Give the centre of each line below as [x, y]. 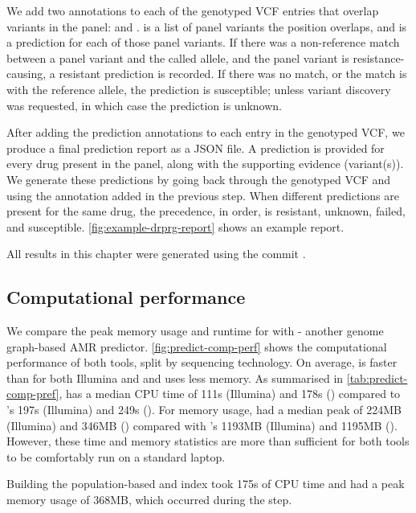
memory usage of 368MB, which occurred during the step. [149, 500]
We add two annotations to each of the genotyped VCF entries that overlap [193, 10]
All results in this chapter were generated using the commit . [156, 254]
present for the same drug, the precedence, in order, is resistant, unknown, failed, [206, 211]
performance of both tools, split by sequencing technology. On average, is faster [202, 362]
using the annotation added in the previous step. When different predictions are [203, 195]
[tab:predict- [377, 378]
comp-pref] [33, 394]
